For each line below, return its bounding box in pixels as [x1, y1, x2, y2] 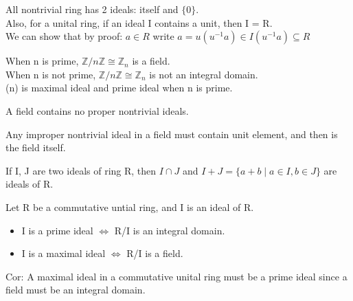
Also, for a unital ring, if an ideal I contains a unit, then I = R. [5, 15, 273, 30]
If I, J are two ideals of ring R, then [5, 163, 157, 177]
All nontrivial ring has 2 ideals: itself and [5, 2, 179, 16]
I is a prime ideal [21, 223, 93, 237]
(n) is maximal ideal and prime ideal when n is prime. [5, 80, 233, 95]
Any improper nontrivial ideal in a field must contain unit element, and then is [5, 126, 338, 141]
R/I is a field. [126, 246, 183, 260]
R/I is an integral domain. [114, 223, 225, 237]
